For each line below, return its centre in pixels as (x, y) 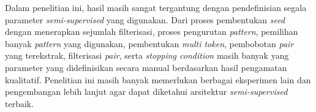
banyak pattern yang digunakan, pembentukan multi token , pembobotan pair (149, 43)
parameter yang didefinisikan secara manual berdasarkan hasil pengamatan (146, 67)
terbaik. (20, 103)
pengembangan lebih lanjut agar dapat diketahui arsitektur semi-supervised (146, 91)
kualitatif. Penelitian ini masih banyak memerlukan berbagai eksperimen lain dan (158, 79)
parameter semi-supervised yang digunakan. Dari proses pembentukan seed (145, 19)
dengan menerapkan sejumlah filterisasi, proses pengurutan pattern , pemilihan (152, 32)
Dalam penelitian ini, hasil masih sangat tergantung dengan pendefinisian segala (156, 7)
